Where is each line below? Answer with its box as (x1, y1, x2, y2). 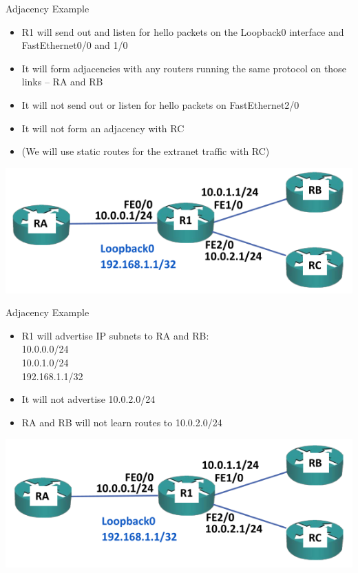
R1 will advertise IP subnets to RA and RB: (21, 328, 209, 342)
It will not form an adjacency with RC (21, 121, 185, 135)
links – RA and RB (21, 74, 103, 89)
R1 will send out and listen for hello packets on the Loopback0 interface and (21, 24, 344, 39)
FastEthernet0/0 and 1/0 (21, 38, 128, 52)
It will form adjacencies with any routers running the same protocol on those (21, 61, 346, 75)
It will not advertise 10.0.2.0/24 (21, 392, 156, 406)
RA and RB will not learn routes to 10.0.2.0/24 (21, 415, 222, 429)
